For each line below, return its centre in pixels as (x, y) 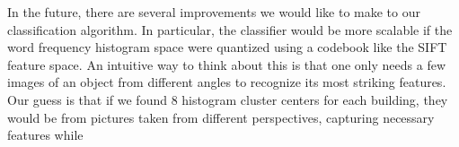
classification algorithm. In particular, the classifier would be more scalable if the (230, 29)
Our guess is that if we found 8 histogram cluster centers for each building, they (228, 99)
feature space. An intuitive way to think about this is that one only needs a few (227, 64)
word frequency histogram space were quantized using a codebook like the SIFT (227, 47)
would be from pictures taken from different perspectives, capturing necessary (221, 117)
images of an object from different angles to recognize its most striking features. (227, 82)
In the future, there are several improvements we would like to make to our (214, 12)
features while (45, 135)
